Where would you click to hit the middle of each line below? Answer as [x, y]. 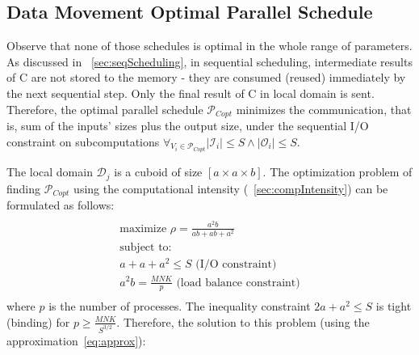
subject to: [146, 247]
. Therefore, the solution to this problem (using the [243, 321]
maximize [143, 228]
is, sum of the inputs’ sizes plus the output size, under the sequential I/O [188, 126]
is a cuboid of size [158, 172]
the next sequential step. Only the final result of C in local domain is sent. [191, 93]
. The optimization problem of [337, 172]
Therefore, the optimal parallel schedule [105, 109]
